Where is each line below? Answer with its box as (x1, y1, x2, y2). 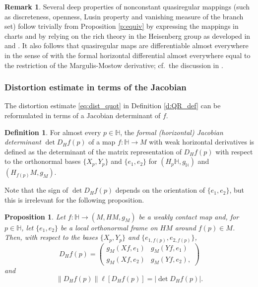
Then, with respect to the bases (4, 232, 98, 242)
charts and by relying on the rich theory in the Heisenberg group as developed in (4, 30, 251, 41)
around (175, 222, 196, 232)
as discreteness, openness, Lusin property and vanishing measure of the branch (4, 11, 244, 21)
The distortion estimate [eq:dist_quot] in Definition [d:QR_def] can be (4, 100, 221, 111)
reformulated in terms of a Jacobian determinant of (4, 110, 161, 120)
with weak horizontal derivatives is (149, 137, 255, 147)
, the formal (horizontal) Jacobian (120, 127, 223, 137)
